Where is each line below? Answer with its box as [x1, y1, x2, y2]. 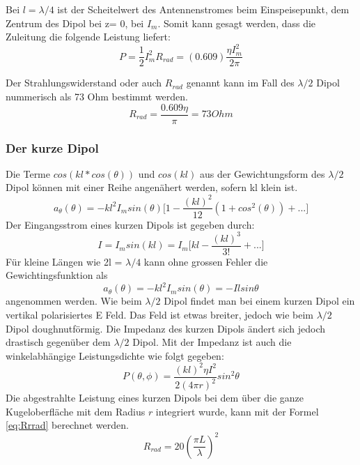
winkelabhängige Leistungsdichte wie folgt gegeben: [6, 348, 224, 363]
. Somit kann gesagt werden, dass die [157, 15, 316, 30]
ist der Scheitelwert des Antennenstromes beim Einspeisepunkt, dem [57, 2, 350, 16]
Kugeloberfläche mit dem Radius [6, 404, 146, 418]
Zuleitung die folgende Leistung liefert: [6, 29, 171, 44]
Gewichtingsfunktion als [6, 268, 108, 282]
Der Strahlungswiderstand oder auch [6, 75, 162, 90]
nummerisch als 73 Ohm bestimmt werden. [6, 89, 188, 103]
